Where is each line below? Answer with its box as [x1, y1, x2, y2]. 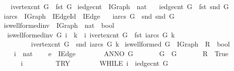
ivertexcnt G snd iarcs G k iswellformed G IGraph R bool [31, 39, 230, 49]
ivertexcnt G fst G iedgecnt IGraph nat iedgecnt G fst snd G [10, 1, 229, 11]
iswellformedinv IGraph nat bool [3, 20, 115, 30]
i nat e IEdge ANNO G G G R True [14, 48, 229, 58]
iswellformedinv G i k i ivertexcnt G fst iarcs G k [7, 29, 175, 39]
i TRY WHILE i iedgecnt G [20, 58, 168, 68]
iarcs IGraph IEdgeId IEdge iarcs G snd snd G [3, 11, 175, 21]
